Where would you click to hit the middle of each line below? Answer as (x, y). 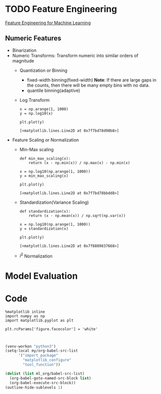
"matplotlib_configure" (47, 360)
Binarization (24, 50)
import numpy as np (25, 316)
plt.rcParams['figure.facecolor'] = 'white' (51, 329)
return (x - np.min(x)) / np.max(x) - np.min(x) (80, 163)
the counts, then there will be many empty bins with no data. (88, 85)
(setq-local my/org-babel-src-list (42, 351)
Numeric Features (33, 38)
